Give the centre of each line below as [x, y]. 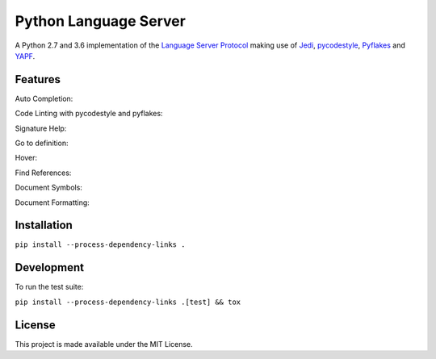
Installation [44, 225]
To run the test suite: [49, 287]
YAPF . [25, 56]
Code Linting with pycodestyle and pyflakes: [89, 114]
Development [50, 267]
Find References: [43, 173]
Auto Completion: [44, 98]
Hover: [26, 158]
